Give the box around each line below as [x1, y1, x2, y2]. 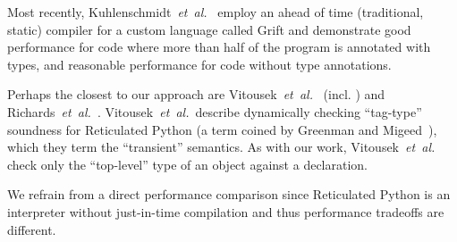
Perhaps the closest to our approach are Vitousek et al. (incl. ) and [7, 85, 385, 104]
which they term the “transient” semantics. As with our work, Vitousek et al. [7, 138, 436, 156]
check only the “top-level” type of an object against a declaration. [7, 154, 368, 173]
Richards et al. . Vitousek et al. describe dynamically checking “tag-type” [7, 102, 422, 121]
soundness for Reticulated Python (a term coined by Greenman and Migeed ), [7, 120, 437, 138]
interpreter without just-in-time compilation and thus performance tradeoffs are [7, 202, 444, 221]
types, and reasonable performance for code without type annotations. [7, 54, 392, 73]
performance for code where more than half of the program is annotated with [7, 38, 431, 56]
